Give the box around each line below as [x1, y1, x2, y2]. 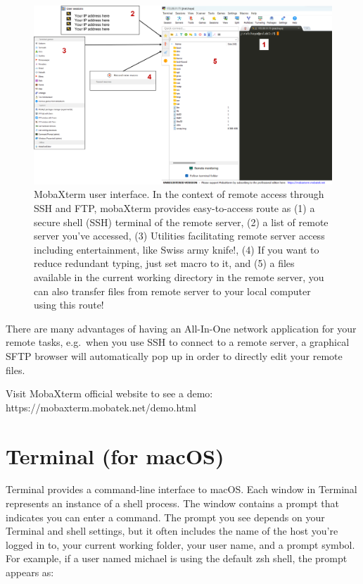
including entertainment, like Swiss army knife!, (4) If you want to [34, 242, 319, 256]
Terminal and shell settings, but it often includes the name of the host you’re [6, 523, 338, 538]
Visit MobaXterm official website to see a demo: [6, 386, 213, 401]
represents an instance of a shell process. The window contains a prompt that [6, 496, 339, 511]
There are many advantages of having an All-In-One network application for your [6, 321, 357, 335]
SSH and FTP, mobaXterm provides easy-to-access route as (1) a [34, 201, 315, 215]
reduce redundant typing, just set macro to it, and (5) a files [34, 256, 295, 271]
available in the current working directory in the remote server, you [34, 269, 324, 284]
